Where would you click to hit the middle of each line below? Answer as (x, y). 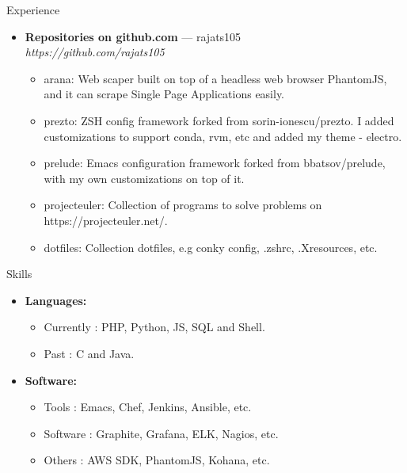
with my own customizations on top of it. (144, 178)
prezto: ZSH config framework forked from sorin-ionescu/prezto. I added (219, 120)
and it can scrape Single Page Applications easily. (164, 94)
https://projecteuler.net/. (106, 220)
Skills (19, 274)
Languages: (56, 300)
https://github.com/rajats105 (95, 52)
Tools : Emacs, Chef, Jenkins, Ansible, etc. (148, 407)
